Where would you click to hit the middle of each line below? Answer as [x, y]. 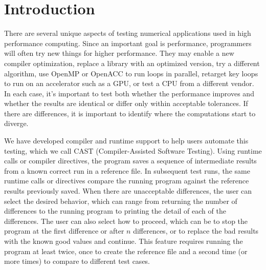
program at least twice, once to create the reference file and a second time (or [126, 251]
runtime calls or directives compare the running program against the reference [127, 181]
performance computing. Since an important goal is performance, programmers [128, 43]
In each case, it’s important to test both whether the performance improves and [129, 93]
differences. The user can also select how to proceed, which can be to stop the [126, 221]
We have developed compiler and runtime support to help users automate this [126, 141]
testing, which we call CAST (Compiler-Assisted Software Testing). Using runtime [133, 150]
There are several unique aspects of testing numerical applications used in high [128, 33]
